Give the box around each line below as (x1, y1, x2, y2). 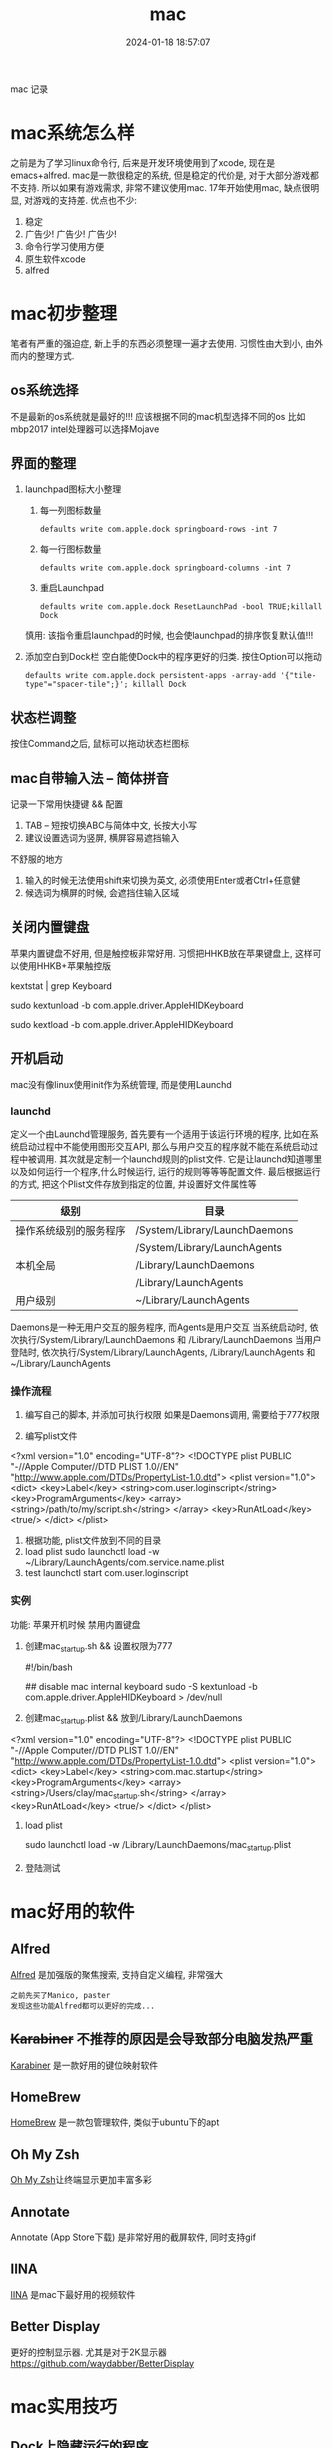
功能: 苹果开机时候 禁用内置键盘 (10, 1618, 141, 1630)
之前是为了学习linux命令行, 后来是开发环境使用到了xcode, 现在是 (10, 156, 276, 168)
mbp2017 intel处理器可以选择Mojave (10, 423, 160, 435)
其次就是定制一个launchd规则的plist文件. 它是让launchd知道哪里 (58, 1153, 323, 1165)
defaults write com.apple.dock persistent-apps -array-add (24, 671, 277, 681)
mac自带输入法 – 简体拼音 (10, 769, 170, 787)
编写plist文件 (24, 1430, 78, 1442)
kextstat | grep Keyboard (10, 979, 113, 992)
